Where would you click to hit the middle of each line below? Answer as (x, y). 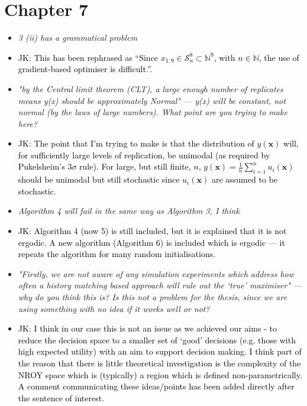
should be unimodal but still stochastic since (99, 179)
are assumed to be (244, 179)
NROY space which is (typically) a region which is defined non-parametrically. (160, 374)
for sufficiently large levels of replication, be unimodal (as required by (144, 155)
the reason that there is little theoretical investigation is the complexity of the (159, 363)
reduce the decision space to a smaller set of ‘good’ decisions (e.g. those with (157, 340)
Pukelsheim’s (41, 166)
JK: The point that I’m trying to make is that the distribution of (136, 143)
